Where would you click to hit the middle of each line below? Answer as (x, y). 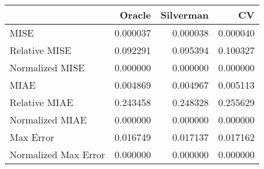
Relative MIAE (41, 102)
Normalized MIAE (48, 120)
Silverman (184, 15)
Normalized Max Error (58, 154)
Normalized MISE (47, 67)
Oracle (135, 15)
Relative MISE (40, 50)
